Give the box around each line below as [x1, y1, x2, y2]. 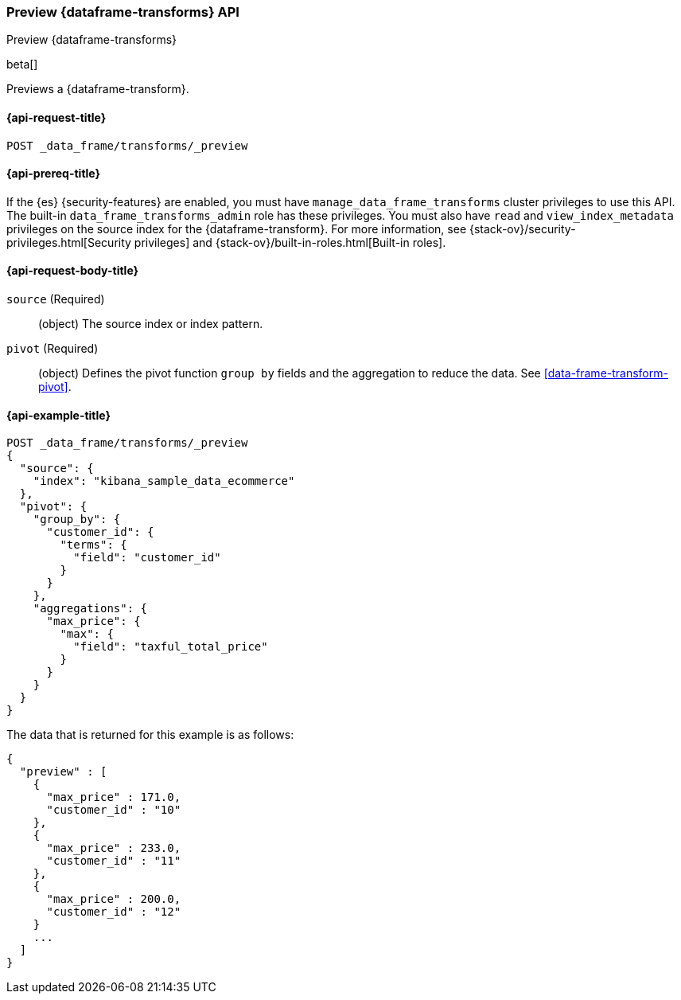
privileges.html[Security [6, 235, 131, 249]
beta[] [6, 57, 38, 72]
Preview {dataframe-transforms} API [6, 4, 239, 20]
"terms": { [60, 538, 127, 552]
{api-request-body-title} [6, 264, 139, 278]
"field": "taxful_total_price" [73, 640, 268, 654]
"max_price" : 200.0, [46, 893, 181, 906]
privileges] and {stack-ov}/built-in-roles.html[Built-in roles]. [134, 235, 446, 249]
